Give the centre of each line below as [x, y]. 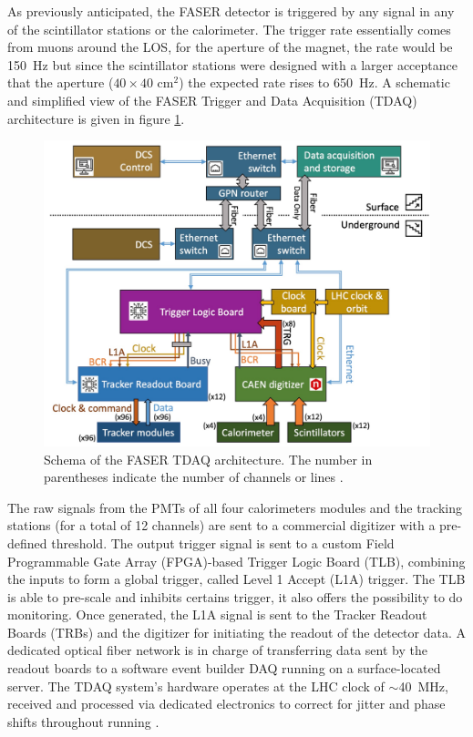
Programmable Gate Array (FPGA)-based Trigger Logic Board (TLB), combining [236, 561]
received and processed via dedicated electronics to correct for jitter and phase [226, 704]
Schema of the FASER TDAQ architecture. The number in [208, 459]
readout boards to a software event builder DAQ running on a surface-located [224, 668]
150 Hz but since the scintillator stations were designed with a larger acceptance [232, 64]
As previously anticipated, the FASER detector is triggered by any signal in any [231, 11]
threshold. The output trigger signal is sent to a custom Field [223, 543]
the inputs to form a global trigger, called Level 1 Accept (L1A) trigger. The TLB [236, 579]
